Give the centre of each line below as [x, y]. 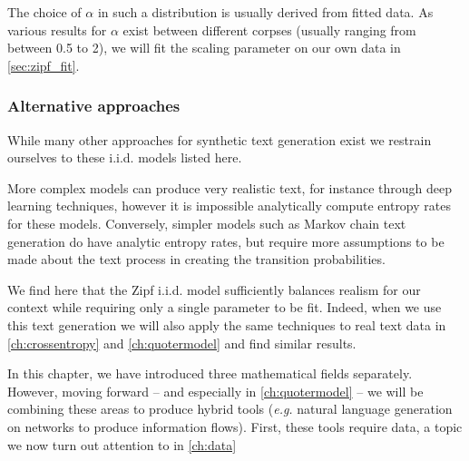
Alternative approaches [94, 106]
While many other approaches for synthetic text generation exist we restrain [220, 139]
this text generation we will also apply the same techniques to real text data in [227, 324]
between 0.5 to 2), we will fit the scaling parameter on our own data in [204, 48]
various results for [57, 29]
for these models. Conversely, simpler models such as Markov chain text [207, 223]
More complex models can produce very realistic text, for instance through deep [230, 187]
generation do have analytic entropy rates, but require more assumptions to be [226, 241]
